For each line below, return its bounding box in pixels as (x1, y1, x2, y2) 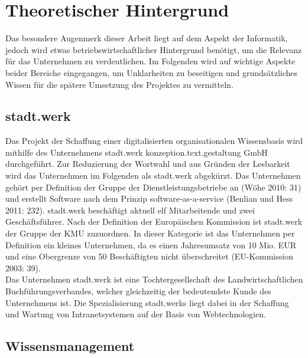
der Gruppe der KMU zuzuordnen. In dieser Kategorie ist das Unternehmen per (5, 227, 295, 239)
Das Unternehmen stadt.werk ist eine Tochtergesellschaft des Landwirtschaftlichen (5, 273, 303, 285)
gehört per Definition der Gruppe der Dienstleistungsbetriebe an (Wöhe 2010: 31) (5, 180, 301, 193)
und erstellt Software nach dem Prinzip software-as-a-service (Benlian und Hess (5, 192, 293, 205)
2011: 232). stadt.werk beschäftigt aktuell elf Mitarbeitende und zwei (5, 203, 255, 216)
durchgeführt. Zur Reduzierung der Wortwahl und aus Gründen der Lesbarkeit (5, 157, 290, 170)
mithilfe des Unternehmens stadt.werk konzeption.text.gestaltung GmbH (5, 146, 268, 158)
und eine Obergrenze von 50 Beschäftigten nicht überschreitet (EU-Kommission (5, 250, 293, 262)
